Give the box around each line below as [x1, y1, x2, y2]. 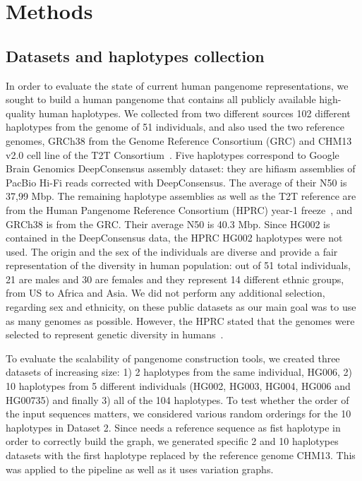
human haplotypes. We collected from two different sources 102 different [39, 105, 351, 120]
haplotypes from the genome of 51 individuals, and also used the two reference [6, 119, 344, 134]
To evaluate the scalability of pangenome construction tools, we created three [6, 350, 340, 365]
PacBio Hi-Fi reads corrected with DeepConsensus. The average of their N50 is [6, 174, 347, 189]
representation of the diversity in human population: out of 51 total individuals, [6, 258, 351, 273]
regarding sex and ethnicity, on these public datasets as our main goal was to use [6, 299, 356, 314]
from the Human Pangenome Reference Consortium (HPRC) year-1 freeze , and [6, 202, 353, 217]
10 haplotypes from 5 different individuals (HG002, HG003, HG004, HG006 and [6, 379, 351, 393]
